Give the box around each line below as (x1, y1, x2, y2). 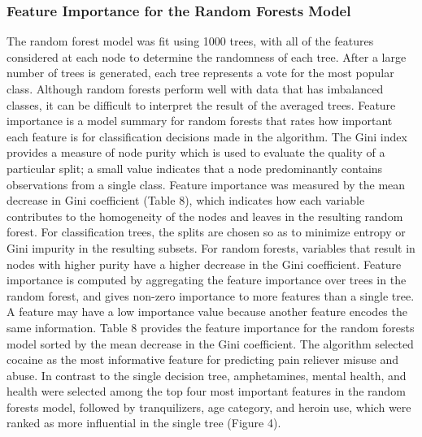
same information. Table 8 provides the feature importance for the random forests (7, 318, 415, 335)
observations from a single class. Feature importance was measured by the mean (7, 175, 406, 193)
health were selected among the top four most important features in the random (7, 383, 406, 400)
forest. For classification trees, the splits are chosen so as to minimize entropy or (7, 223, 406, 240)
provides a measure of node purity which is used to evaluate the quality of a (7, 144, 385, 161)
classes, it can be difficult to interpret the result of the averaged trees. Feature (7, 96, 396, 113)
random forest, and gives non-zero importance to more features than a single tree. (7, 287, 415, 304)
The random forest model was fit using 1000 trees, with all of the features (7, 32, 374, 50)
